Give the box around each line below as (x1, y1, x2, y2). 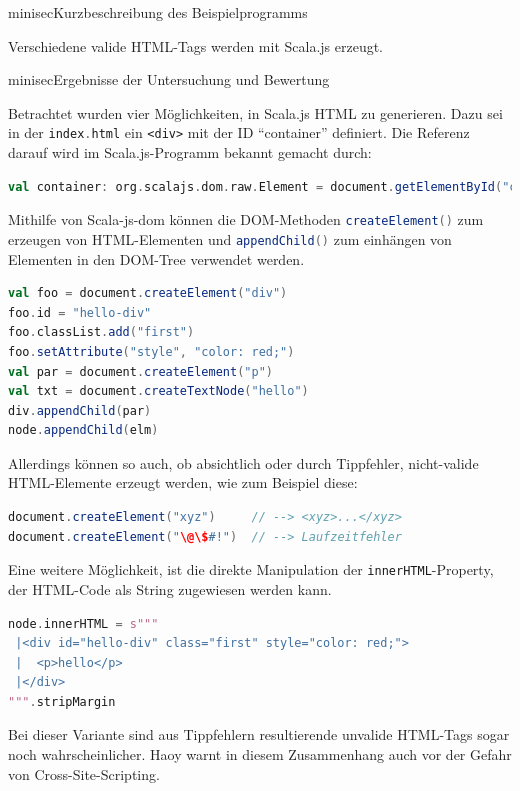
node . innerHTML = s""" (8, 616, 159, 631)
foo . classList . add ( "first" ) (8, 325, 195, 340)
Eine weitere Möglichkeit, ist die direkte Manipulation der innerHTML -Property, (8, 559, 494, 580)
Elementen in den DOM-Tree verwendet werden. (8, 248, 305, 269)
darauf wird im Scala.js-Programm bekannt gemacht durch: (8, 142, 372, 163)
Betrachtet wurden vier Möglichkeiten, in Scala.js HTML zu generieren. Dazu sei (8, 102, 503, 123)
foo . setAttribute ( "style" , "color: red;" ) (8, 344, 295, 359)
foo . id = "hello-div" (8, 305, 152, 320)
